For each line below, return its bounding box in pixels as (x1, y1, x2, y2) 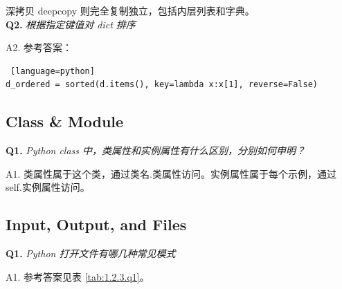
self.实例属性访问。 (6, 180, 90, 194)
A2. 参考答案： (6, 40, 73, 55)
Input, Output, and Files (6, 214, 187, 235)
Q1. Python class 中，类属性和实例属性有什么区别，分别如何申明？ (6, 143, 306, 158)
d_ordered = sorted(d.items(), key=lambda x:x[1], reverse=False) (6, 80, 318, 90)
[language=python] (10, 66, 95, 76)
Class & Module (6, 111, 124, 132)
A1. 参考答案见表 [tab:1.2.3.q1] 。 (6, 269, 150, 283)
